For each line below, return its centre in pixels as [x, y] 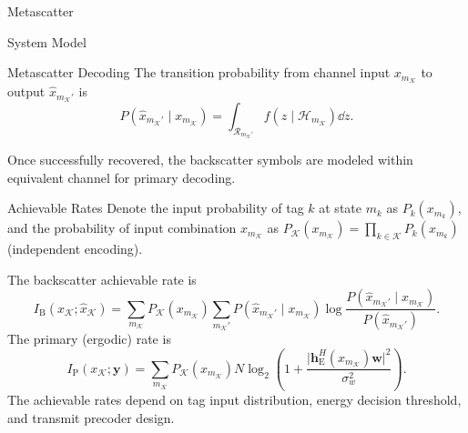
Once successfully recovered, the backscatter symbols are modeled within [210, 160]
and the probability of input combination [122, 228]
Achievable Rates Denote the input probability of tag [156, 208]
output [26, 91]
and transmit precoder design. [91, 417]
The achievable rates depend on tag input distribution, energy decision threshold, [234, 399]
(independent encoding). [75, 249]
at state [340, 208]
